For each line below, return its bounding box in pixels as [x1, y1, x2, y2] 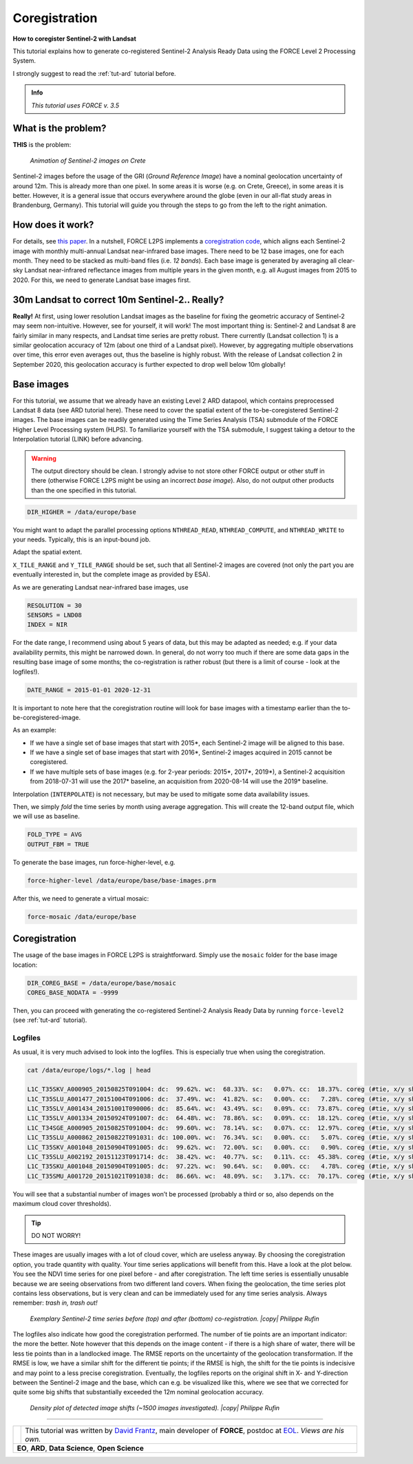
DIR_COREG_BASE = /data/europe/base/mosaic [27, 979, 177, 987]
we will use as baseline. [12, 812, 81, 821]
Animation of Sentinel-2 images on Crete [30, 156, 146, 165]
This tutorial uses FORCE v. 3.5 [31, 101, 120, 110]
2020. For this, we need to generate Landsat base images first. [12, 276, 191, 284]
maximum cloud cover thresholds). [12, 1200, 112, 1208]
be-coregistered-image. [12, 713, 81, 721]
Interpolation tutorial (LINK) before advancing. [12, 435, 144, 443]
